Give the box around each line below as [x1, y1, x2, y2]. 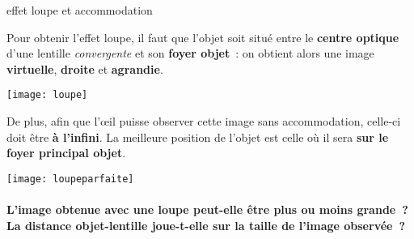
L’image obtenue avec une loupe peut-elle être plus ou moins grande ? [6, 201, 408, 218]
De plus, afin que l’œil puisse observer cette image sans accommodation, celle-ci [6, 113, 401, 130]
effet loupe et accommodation [6, 2, 153, 18]
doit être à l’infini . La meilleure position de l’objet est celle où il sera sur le [6, 128, 389, 145]
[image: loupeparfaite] [6, 173, 134, 185]
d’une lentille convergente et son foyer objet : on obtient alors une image [6, 45, 374, 62]
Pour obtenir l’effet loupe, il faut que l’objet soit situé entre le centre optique [6, 28, 399, 45]
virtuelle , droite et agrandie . [6, 60, 163, 77]
